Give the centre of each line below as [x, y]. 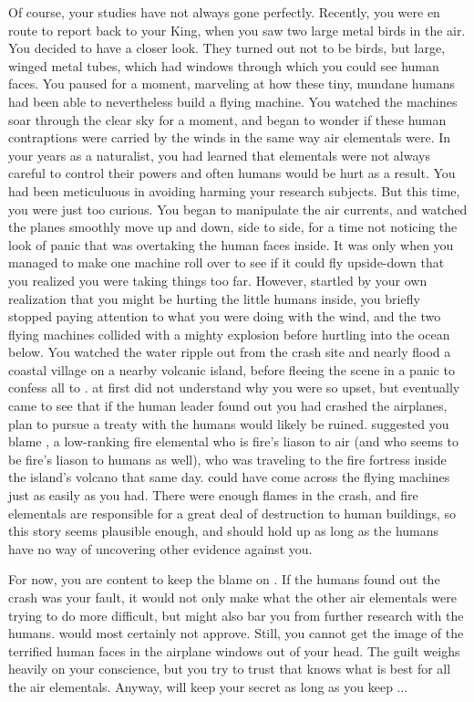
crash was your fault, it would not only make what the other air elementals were [232, 597]
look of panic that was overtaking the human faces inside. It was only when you [231, 244]
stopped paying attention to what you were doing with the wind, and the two [225, 316]
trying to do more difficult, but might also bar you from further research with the [236, 615]
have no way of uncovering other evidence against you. [160, 548]
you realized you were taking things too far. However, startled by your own [218, 280]
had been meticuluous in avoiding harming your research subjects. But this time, [234, 190]
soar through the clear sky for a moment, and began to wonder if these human [227, 119]
